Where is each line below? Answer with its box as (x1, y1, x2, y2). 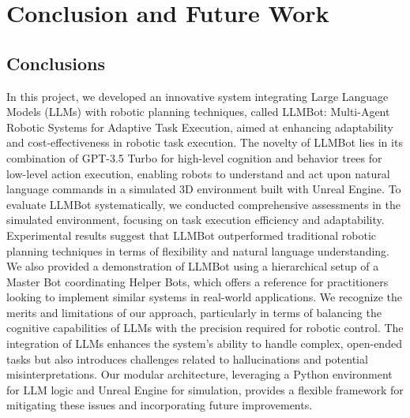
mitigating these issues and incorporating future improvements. (6, 397, 313, 413)
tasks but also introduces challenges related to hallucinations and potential (6, 350, 368, 367)
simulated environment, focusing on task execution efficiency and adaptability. (6, 211, 385, 228)
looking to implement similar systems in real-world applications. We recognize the (6, 289, 403, 305)
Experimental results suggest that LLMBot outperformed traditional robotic (6, 226, 377, 243)
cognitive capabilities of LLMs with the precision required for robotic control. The (6, 319, 404, 336)
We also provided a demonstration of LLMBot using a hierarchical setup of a (6, 258, 379, 274)
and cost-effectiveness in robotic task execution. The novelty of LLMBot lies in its (6, 134, 403, 151)
